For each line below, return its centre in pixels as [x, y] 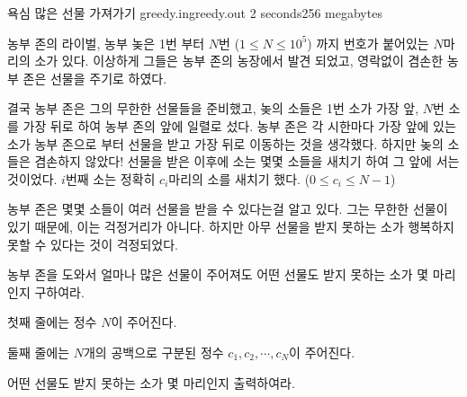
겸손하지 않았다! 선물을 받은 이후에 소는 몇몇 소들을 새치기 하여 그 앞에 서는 [247, 161]
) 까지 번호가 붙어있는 [368, 43]
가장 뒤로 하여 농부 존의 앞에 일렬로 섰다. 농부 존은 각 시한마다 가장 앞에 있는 [239, 125]
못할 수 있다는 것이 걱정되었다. [93, 244]
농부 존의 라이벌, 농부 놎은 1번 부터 [106, 43]
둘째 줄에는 [39, 352]
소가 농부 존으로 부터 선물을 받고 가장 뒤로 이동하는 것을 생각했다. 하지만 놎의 [225, 143]
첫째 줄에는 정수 [52, 322]
